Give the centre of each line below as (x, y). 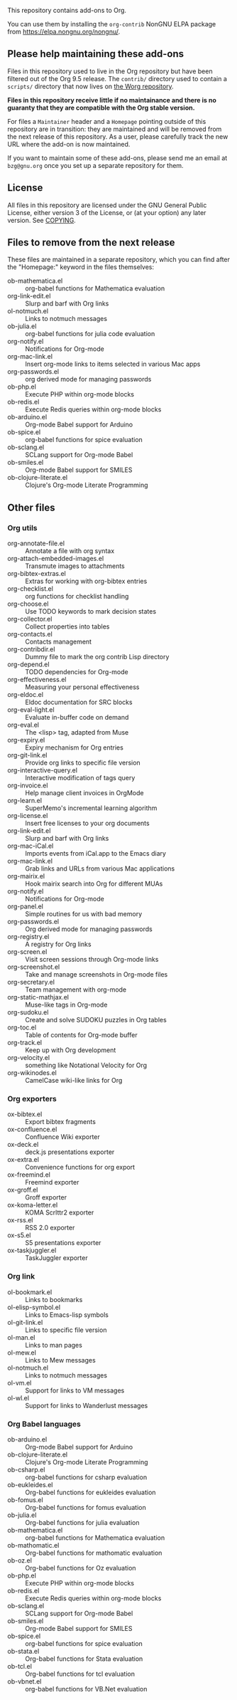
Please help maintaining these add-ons (96, 54)
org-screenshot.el (34, 967)
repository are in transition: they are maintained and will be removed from (115, 129)
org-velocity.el (29, 1058)
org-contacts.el (30, 634)
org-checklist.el (30, 589)
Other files (31, 507)
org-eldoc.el (26, 695)
